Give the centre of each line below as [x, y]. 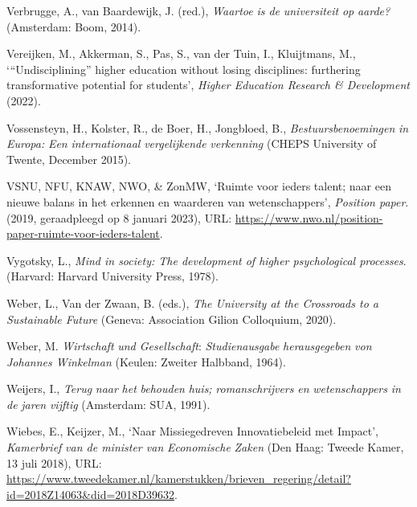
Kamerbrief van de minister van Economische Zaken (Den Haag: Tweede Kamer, [205, 447]
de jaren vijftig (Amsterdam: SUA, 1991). [108, 404]
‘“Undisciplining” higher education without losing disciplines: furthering [184, 69]
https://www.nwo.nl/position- [309, 217]
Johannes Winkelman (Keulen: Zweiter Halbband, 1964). [146, 361]
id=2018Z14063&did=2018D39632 [91, 494]
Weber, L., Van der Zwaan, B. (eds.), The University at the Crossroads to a [192, 303]
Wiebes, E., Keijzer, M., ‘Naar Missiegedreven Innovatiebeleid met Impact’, [192, 431]
